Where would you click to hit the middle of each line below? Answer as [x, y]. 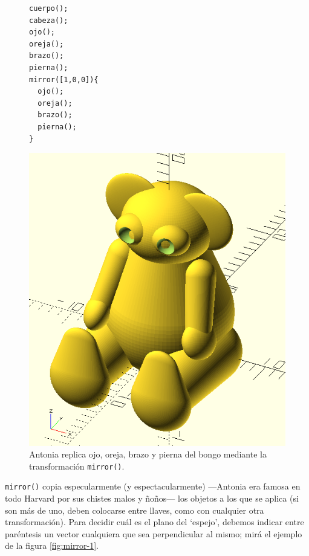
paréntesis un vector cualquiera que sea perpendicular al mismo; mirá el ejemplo [154, 533]
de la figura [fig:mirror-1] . [52, 545]
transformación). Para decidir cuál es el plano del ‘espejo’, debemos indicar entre [154, 522]
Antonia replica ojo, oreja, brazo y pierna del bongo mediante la [148, 454]
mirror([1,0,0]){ [64, 79]
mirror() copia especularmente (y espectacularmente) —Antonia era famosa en [153, 486]
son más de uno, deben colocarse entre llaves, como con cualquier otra [135, 510]
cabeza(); [49, 20]
